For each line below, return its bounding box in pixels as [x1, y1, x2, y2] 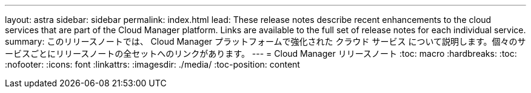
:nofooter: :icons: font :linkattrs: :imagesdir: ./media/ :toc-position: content [5, 59, 300, 69]
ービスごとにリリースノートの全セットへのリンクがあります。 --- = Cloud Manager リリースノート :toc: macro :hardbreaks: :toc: [5, 48, 517, 59]
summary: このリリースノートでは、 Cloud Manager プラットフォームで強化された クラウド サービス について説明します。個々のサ [5, 36, 526, 46]
